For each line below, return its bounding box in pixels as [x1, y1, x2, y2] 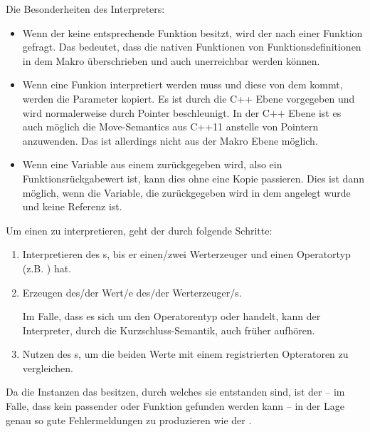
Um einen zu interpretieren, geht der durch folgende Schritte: [6, 222, 273, 237]
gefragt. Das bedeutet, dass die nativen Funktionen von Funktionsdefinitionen [22, 39, 361, 54]
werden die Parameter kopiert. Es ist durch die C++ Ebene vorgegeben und [22, 91, 355, 106]
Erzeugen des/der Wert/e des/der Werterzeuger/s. [22, 284, 242, 299]
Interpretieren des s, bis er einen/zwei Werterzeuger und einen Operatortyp [22, 247, 351, 262]
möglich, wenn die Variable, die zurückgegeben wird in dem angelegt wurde [22, 185, 351, 200]
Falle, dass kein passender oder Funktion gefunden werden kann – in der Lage [6, 398, 344, 413]
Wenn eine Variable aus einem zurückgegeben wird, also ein [22, 157, 282, 172]
